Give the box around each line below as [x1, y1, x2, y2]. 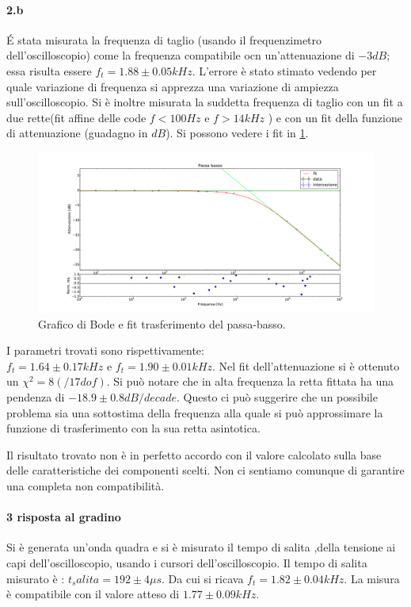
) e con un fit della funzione [268, 109, 402, 125]
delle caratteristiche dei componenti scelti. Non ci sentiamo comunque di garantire [6, 462, 405, 478]
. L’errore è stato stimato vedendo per [192, 62, 377, 79]
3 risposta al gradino [6, 509, 121, 525]
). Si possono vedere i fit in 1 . [166, 125, 309, 141]
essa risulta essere [6, 62, 92, 79]
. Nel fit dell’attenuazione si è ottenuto [212, 357, 400, 374]
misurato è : [6, 570, 65, 586]
